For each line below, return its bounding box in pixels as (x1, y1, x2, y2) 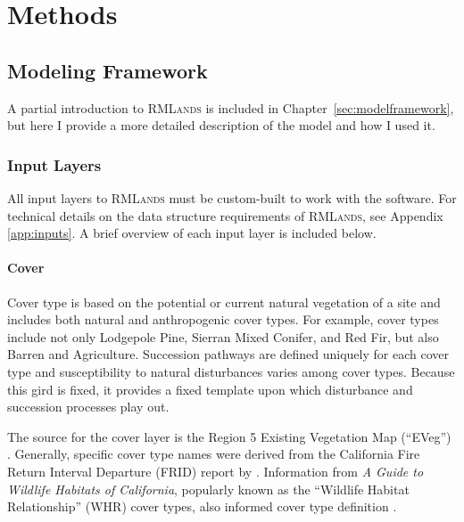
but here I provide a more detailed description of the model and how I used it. (7, 116, 435, 135)
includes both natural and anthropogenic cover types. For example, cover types (7, 310, 439, 329)
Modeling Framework (7, 56, 208, 84)
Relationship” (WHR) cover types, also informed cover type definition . (7, 497, 397, 516)
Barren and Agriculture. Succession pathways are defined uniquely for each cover (7, 345, 449, 363)
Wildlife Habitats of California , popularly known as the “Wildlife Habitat (7, 479, 410, 498)
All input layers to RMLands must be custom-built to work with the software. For (7, 188, 457, 207)
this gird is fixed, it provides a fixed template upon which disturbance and (7, 379, 413, 398)
